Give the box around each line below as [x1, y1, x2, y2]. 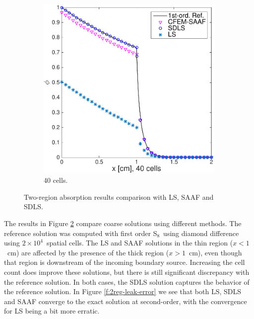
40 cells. [44, 175, 68, 185]
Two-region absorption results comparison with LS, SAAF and [24, 191, 214, 202]
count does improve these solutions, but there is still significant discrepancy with [4, 266, 250, 277]
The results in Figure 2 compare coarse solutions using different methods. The [4, 218, 242, 228]
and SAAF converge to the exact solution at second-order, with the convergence [4, 296, 247, 306]
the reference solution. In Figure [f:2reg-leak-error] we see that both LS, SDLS [4, 286, 241, 297]
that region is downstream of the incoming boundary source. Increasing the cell [4, 257, 245, 267]
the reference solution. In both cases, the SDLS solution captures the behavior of [4, 276, 250, 287]
